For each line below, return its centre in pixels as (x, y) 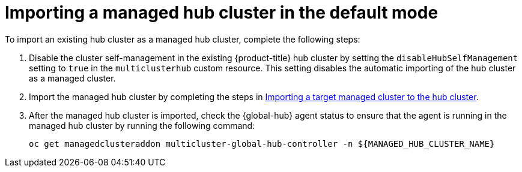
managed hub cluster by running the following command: (142, 125)
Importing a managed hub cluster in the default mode (222, 13)
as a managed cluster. (72, 78)
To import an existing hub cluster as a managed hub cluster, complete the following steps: (183, 39)
